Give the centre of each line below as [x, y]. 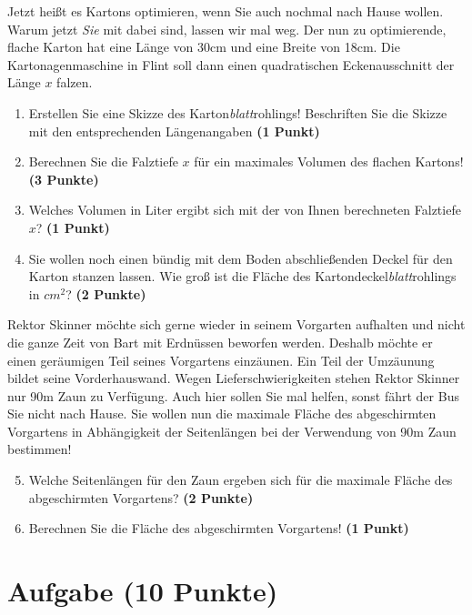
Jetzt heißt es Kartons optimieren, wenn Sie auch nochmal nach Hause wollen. [226, 11]
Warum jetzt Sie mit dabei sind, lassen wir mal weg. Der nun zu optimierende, [227, 29]
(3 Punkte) [64, 179]
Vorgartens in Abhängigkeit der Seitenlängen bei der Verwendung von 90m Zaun [232, 431]
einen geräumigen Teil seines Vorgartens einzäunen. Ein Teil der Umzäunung [221, 360]
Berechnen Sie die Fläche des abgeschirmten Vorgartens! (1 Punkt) [219, 528]
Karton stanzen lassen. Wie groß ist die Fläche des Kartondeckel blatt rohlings [242, 276]
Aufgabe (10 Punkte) [143, 591]
